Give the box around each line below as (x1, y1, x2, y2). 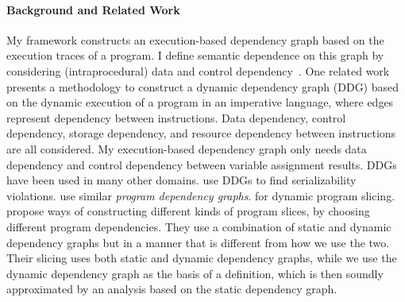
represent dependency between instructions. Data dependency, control (6, 109, 346, 126)
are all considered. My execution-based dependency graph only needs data (6, 140, 367, 157)
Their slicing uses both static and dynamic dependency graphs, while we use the (6, 250, 397, 266)
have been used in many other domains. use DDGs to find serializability (6, 172, 357, 188)
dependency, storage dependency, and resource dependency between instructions (6, 125, 396, 141)
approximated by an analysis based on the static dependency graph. (6, 281, 337, 297)
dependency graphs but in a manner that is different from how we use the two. (6, 234, 390, 250)
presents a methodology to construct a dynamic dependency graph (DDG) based (6, 78, 399, 95)
